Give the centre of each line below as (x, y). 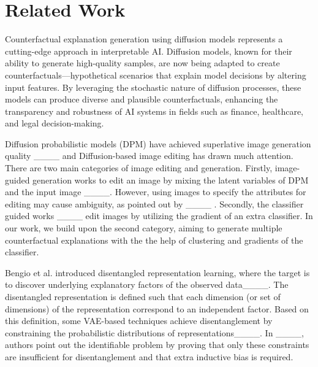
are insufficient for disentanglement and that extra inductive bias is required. (149, 356)
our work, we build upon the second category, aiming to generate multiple (144, 228)
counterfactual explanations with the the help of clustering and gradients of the (154, 240)
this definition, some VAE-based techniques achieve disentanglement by (139, 321)
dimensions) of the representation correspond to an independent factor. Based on (157, 308)
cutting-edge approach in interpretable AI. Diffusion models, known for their (149, 51)
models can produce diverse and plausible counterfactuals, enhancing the (142, 99)
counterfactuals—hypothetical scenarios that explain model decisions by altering (156, 75)
